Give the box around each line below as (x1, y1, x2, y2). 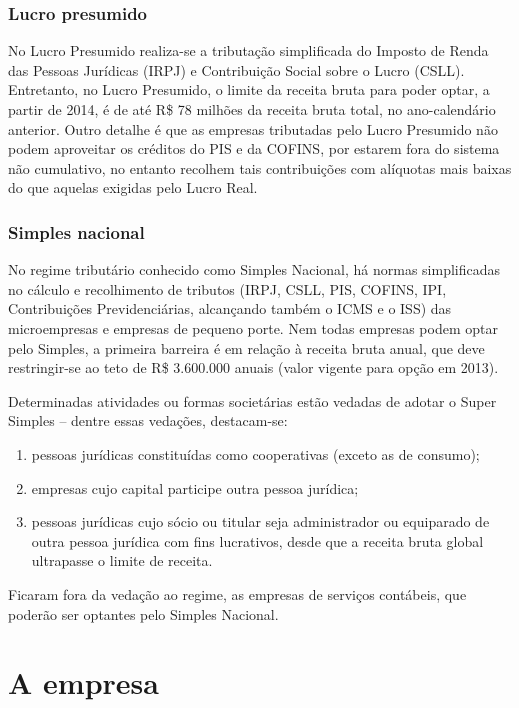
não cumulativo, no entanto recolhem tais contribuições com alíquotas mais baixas (8, 157, 512, 178)
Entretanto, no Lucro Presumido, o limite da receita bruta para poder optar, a (8, 79, 490, 100)
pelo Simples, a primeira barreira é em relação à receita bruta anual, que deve (8, 337, 485, 358)
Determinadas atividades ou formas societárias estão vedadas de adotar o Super (8, 390, 497, 411)
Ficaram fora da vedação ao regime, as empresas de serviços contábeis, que (8, 583, 467, 604)
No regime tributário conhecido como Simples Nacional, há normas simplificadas (8, 259, 501, 280)
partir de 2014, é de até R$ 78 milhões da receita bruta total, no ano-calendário (8, 99, 496, 119)
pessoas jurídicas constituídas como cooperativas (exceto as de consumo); (31, 443, 480, 464)
